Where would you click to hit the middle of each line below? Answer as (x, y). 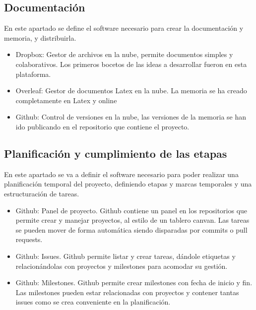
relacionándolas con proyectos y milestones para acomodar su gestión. (122, 266)
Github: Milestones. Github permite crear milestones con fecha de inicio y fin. (134, 282)
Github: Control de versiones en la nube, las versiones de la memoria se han (131, 117)
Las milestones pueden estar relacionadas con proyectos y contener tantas (127, 292)
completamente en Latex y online (66, 100)
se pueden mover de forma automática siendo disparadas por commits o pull (131, 229)
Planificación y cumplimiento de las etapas (116, 153)
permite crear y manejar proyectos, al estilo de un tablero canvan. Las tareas (132, 220)
